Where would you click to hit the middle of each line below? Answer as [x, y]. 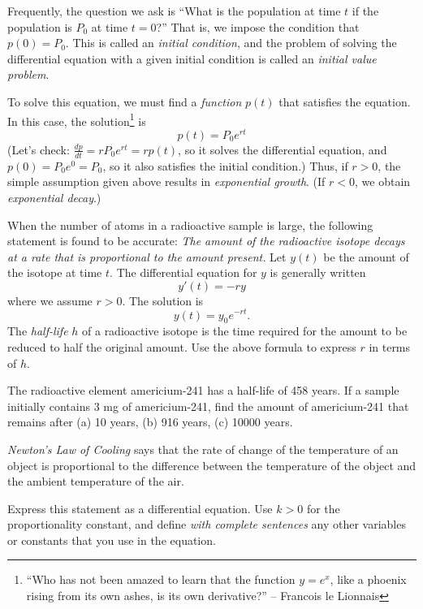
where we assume [50, 300]
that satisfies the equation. [345, 101]
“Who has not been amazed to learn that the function [161, 579]
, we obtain [383, 181]
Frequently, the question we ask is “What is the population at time [174, 11]
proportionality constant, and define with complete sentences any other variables [207, 524]
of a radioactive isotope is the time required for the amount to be [245, 331]
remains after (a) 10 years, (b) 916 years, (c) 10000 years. [150, 422]
